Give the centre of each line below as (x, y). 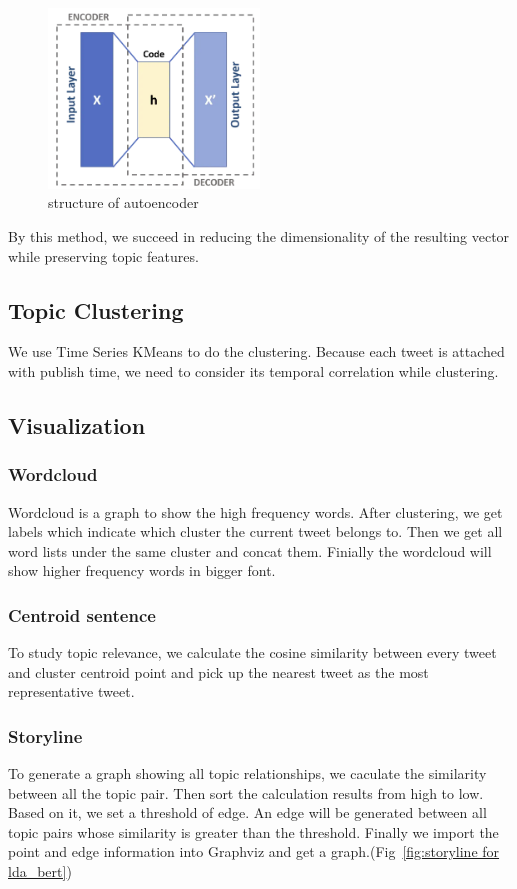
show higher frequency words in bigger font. (142, 570)
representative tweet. (71, 691)
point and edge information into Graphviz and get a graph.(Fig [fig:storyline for (254, 851)
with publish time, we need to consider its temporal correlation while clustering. (253, 370)
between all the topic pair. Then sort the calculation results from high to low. (246, 792)
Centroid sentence (82, 614)
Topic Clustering (96, 309)
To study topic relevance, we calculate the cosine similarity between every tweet (252, 652)
